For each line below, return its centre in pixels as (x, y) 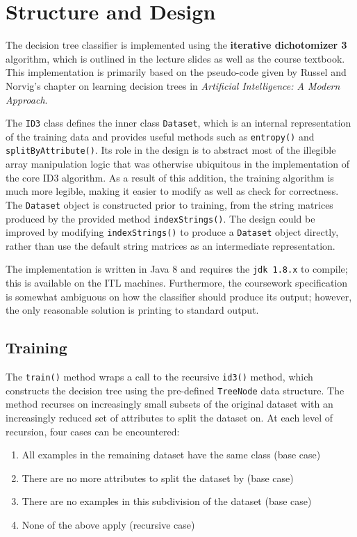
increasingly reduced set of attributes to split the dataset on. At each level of (169, 417)
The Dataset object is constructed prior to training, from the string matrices (169, 204)
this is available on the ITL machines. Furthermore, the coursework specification (177, 283)
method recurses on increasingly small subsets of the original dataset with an (169, 404)
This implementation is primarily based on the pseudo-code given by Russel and (176, 72)
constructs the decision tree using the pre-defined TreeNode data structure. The (175, 390)
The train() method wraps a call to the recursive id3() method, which (159, 377)
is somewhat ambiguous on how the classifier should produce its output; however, (179, 296)
